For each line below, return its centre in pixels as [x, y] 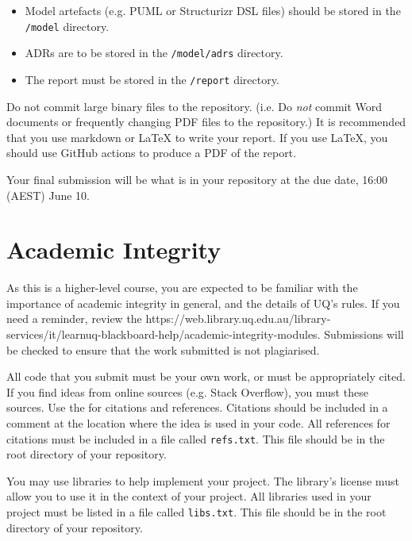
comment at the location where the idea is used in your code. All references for [198, 423]
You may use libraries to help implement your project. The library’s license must [203, 480]
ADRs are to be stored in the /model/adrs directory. [154, 53]
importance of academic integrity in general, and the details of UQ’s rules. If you [203, 303]
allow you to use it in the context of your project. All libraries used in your [189, 496]
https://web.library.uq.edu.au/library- [238, 318]
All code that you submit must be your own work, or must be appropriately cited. [206, 376]
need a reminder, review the [74, 318]
